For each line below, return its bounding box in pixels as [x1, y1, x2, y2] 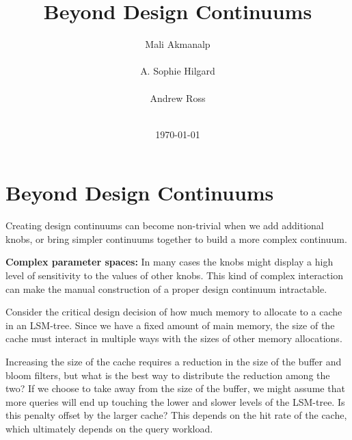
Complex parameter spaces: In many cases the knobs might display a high [5, 255, 334, 269]
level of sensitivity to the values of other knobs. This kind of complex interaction [5, 268, 343, 282]
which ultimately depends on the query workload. [5, 421, 213, 435]
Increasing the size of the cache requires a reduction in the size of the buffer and [5, 354, 342, 368]
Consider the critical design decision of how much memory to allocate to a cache [5, 305, 342, 319]
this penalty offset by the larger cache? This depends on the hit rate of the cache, [5, 408, 347, 422]
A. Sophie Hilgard [140, 64, 215, 78]
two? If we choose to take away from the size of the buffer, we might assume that [5, 381, 345, 396]
